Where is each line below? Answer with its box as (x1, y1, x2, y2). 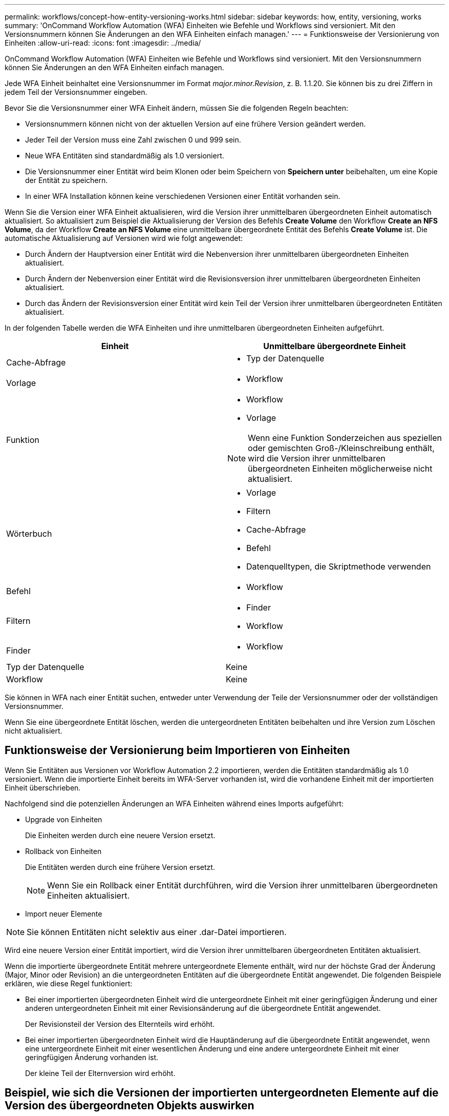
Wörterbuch (6, 529, 52, 539)
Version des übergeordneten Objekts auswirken (5, 1099, 254, 1112)
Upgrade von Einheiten (25, 815, 102, 824)
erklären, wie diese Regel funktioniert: (5, 979, 133, 988)
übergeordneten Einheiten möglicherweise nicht (248, 463, 433, 474)
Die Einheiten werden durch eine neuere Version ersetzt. (25, 830, 216, 840)
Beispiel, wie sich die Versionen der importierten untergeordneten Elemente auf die (5, 1086, 439, 1100)
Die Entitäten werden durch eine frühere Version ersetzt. (25, 862, 215, 871)
